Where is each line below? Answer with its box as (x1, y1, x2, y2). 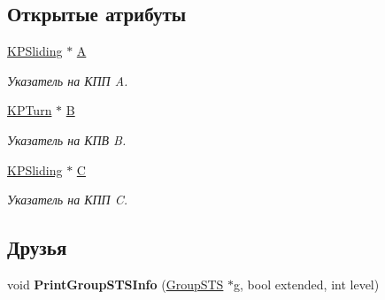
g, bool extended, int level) (234, 274, 380, 293)
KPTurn (7, 101, 52, 119)
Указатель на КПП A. (7, 71, 128, 89)
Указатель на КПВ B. (7, 130, 127, 149)
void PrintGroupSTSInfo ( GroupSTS (7, 274, 224, 293)
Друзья (7, 234, 67, 261)
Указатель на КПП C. (7, 190, 128, 209)
